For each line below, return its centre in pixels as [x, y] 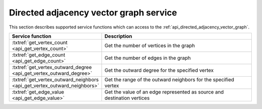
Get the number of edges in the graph [148, 58]
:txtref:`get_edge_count [39, 54]
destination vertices [127, 98]
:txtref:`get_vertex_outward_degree [52, 67]
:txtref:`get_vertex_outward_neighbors [55, 80]
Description [118, 36]
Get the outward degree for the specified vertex [159, 70]
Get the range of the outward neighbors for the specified [169, 80]
